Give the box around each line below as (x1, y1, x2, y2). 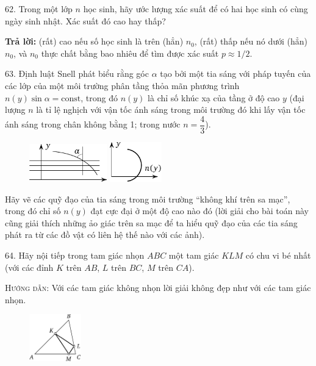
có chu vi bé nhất (245, 248, 311, 261)
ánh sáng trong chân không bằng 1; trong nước (5, 118, 181, 131)
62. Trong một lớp (5, 2, 73, 15)
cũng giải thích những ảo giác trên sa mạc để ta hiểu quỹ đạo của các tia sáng (5, 216, 298, 229)
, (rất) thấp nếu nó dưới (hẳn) (194, 35, 308, 48)
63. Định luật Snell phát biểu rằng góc (5, 67, 149, 80)
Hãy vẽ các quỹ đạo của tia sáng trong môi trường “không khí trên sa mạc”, (5, 192, 290, 205)
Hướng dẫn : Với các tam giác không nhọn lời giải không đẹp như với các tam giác (5, 281, 311, 294)
